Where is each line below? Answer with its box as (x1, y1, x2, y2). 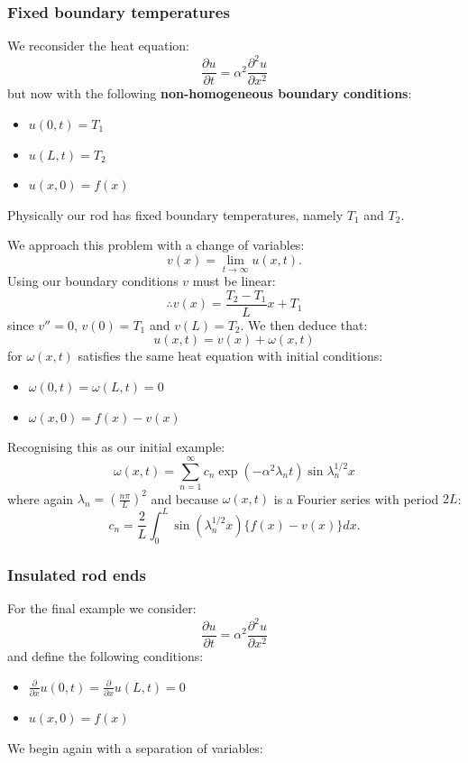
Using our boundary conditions (7, 271, 179, 290)
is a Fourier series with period (273, 489, 439, 508)
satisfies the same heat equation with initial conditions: (78, 346, 383, 365)
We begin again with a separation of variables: (7, 738, 263, 757)
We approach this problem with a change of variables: (7, 235, 305, 254)
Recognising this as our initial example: (7, 437, 225, 456)
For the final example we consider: (7, 598, 197, 617)
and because (151, 489, 218, 508)
